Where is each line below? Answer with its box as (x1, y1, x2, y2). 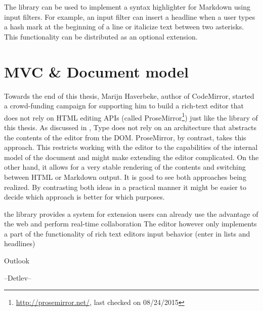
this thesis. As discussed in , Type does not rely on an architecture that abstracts (4, 122, 257, 132)
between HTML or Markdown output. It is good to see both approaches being (4, 171, 246, 182)
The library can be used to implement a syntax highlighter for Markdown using (4, 2, 250, 12)
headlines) (4, 238, 35, 249)
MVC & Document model (4, 61, 189, 82)
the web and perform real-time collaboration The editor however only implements (4, 218, 257, 229)
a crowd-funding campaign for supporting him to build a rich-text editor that (4, 100, 244, 111)
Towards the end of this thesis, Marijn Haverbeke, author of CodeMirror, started (4, 90, 254, 101)
